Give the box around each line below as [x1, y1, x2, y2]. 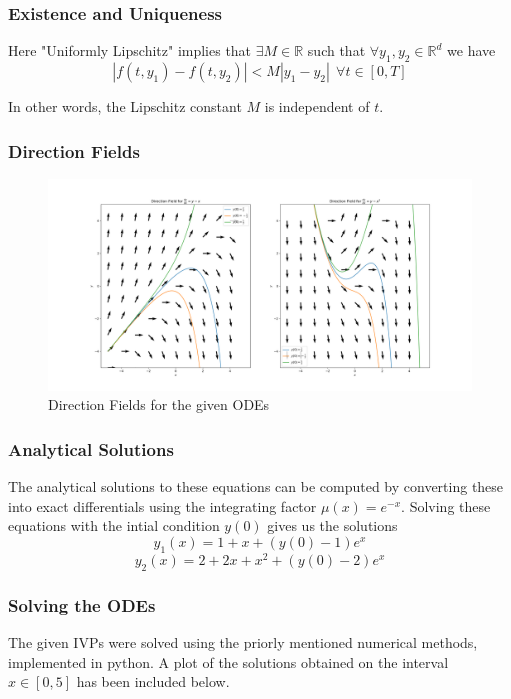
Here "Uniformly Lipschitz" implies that [8, 40, 252, 61]
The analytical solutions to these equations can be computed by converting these [8, 476, 504, 497]
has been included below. [76, 671, 230, 692]
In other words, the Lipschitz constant [8, 96, 242, 117]
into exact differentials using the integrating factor [8, 495, 317, 516]
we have [447, 40, 496, 61]
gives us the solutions [267, 515, 398, 536]
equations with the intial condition [8, 515, 220, 536]
